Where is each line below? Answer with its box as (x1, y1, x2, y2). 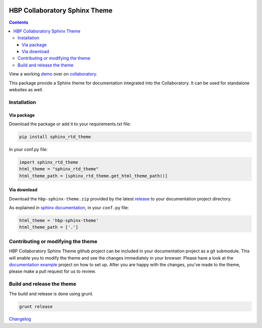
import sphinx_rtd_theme (19, 159, 79, 165)
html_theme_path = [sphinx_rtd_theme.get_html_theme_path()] (19, 173, 168, 179)
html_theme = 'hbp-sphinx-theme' (19, 218, 99, 223)
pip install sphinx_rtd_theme (19, 134, 91, 139)
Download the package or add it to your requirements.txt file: (9, 121, 131, 127)
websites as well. (9, 87, 44, 93)
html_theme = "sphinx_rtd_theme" (19, 166, 99, 172)
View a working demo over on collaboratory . (9, 71, 98, 77)
